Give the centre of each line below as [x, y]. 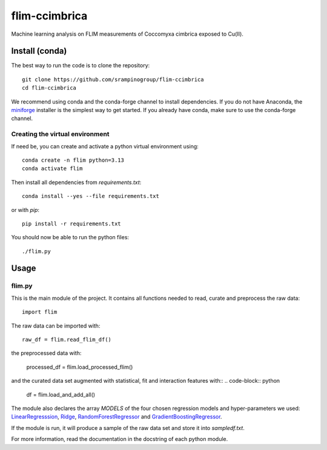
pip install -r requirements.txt [71, 223]
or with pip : [25, 210]
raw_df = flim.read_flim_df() [67, 339]
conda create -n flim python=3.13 [73, 160]
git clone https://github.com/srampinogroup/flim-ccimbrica [113, 79]
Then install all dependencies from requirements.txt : [76, 182]
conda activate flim [52, 169]
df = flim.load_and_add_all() [61, 394]
